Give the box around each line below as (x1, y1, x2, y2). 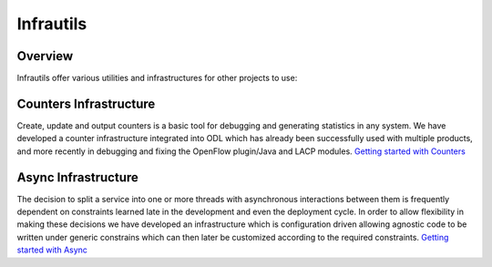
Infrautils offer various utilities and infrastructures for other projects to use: (16, 73, 298, 84)
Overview (16, 48, 74, 64)
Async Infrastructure (16, 169, 138, 185)
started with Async (16, 244, 88, 255)
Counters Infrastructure (16, 96, 156, 111)
